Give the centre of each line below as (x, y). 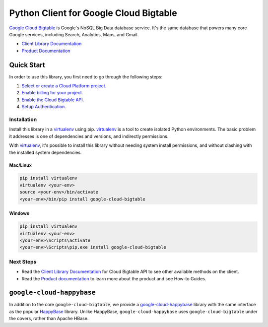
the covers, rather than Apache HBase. (49, 319)
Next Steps (23, 262)
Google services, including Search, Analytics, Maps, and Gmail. (74, 34)
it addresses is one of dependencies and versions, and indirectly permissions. (89, 136)
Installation (23, 119)
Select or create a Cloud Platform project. (64, 86)
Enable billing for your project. (52, 93)
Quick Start (27, 65)
